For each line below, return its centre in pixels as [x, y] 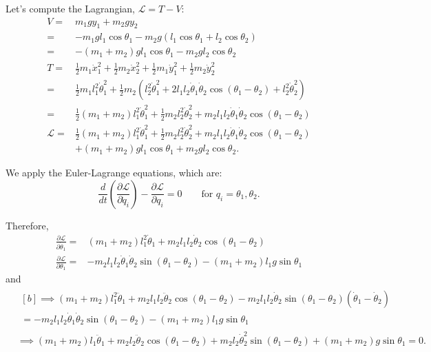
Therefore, [27, 225]
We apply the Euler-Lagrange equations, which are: [114, 173]
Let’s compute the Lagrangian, [70, 8]
